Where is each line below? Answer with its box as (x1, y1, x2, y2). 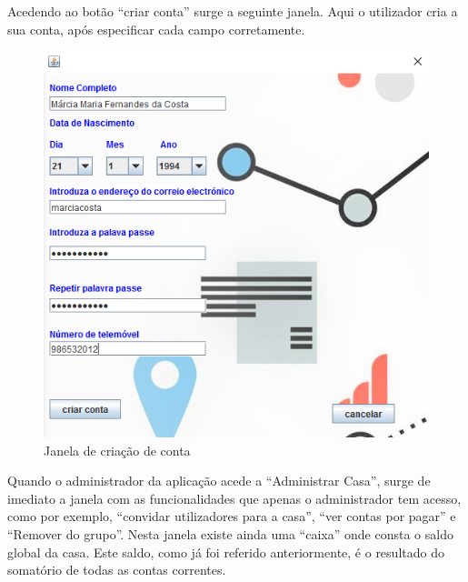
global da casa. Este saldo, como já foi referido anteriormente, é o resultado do (7, 542, 444, 561)
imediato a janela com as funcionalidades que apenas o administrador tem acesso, (7, 488, 462, 507)
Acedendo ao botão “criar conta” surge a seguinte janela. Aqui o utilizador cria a (7, 2, 458, 20)
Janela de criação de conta (44, 440, 191, 459)
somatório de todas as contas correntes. (7, 560, 226, 579)
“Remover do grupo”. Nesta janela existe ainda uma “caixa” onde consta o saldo (7, 524, 453, 543)
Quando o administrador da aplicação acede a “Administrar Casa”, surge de (7, 471, 431, 490)
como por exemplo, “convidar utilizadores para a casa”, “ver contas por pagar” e (7, 507, 456, 526)
